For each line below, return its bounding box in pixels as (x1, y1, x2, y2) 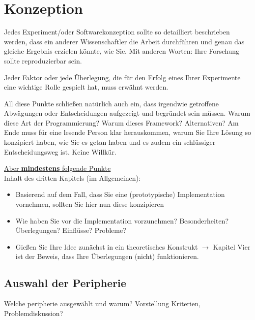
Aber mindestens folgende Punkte (4, 163, 111, 173)
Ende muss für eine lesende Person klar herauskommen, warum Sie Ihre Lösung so (4, 127, 251, 137)
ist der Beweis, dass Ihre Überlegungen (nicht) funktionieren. (15, 251, 199, 261)
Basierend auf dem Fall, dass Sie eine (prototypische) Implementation (15, 189, 225, 199)
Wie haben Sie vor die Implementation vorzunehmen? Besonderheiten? (15, 215, 229, 225)
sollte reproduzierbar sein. (4, 55, 82, 65)
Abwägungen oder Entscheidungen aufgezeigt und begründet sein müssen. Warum (4, 108, 251, 118)
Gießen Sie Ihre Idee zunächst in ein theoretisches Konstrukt (15, 241, 198, 252)
